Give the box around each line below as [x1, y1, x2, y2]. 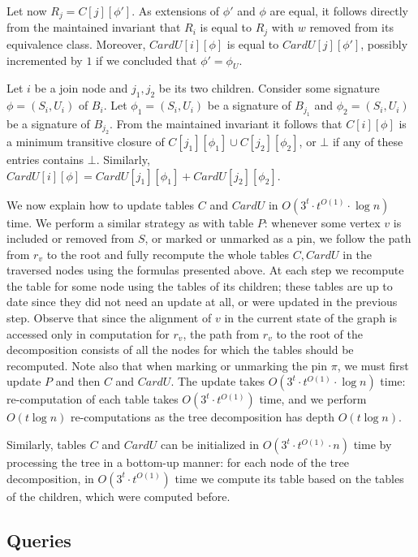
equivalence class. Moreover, [6, 35, 146, 52]
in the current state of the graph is [224, 309, 397, 326]
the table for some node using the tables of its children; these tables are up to [6, 277, 393, 294]
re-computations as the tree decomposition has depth [70, 408, 335, 425]
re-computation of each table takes [6, 391, 179, 408]
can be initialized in [160, 436, 259, 453]
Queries [6, 527, 71, 552]
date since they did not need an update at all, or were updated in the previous [6, 293, 398, 310]
